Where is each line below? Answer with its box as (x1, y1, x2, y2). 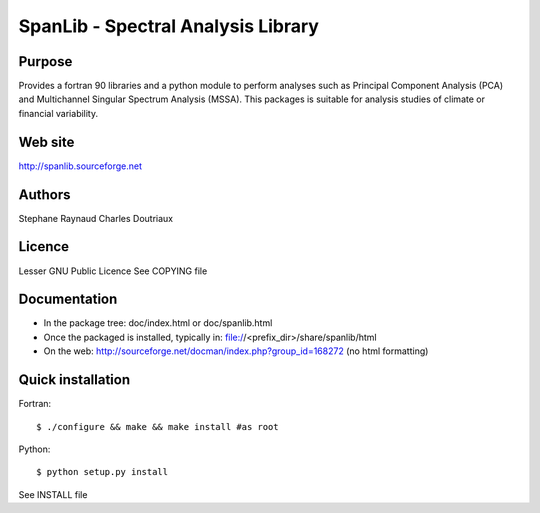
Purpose (18, 53, 73, 70)
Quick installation (18, 371, 131, 389)
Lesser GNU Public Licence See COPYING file (18, 265, 208, 277)
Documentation (18, 291, 118, 308)
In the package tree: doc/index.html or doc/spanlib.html (43, 317, 273, 329)
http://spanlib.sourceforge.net (18, 160, 143, 172)
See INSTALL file (18, 488, 88, 500)
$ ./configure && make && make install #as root (36, 421, 279, 432)
